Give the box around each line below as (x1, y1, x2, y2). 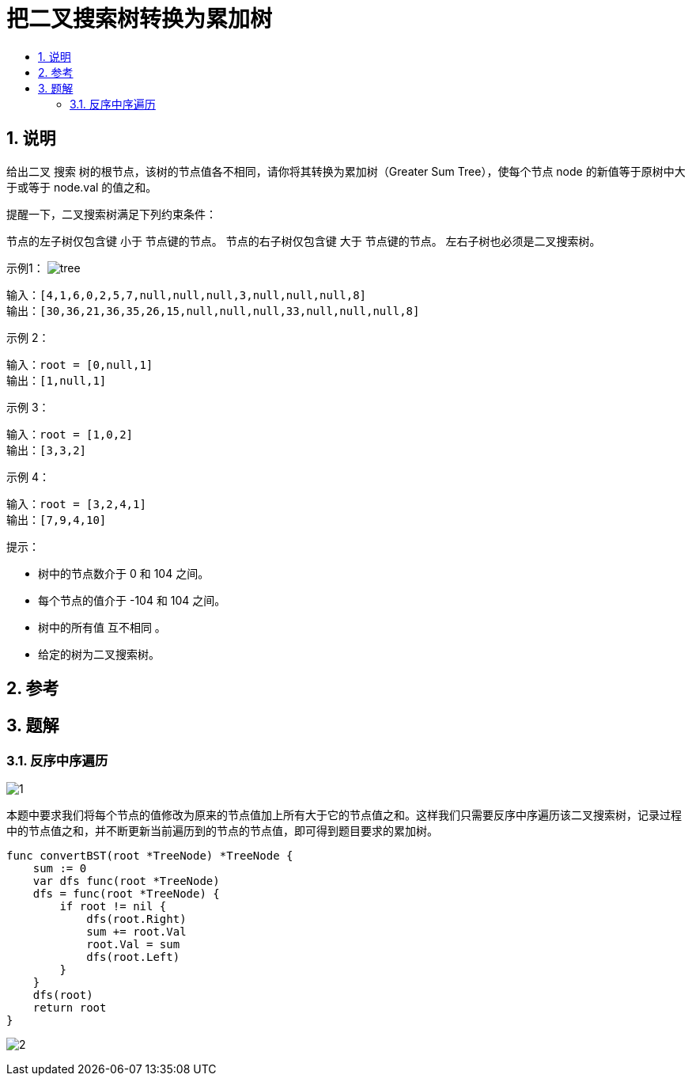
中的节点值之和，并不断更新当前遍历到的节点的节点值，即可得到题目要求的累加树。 (6, 824, 438, 838)
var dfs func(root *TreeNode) (32, 875, 220, 888)
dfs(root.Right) (86, 913, 187, 926)
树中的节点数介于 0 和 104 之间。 (38, 566, 210, 580)
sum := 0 (32, 862, 87, 875)
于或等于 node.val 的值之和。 (6, 180, 157, 194)
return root (32, 1001, 107, 1015)
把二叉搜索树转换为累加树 (6, 6, 273, 32)
